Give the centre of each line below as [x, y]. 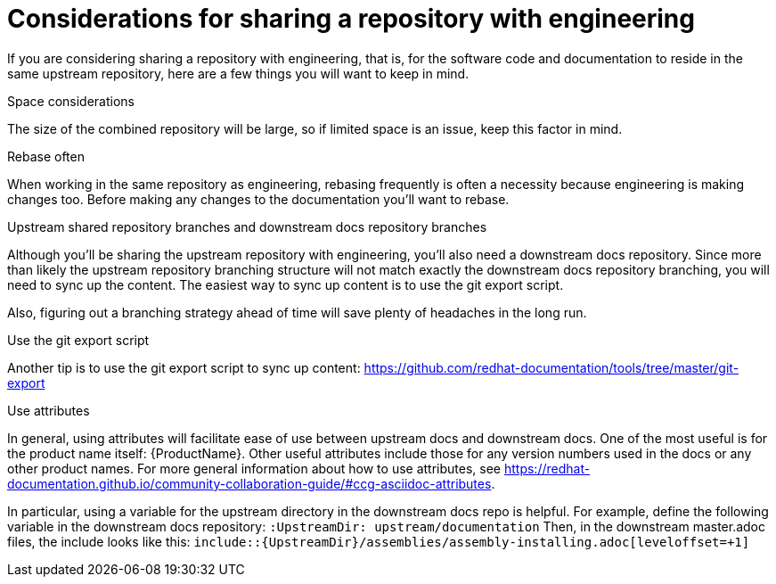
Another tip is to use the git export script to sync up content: [184, 367]
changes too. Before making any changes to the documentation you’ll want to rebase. [258, 199]
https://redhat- [547, 468]
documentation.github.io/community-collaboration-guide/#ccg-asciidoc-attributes [249, 483]
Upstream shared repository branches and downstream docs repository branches [247, 226]
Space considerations [71, 101]
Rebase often [46, 156]
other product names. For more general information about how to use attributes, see [254, 468]
